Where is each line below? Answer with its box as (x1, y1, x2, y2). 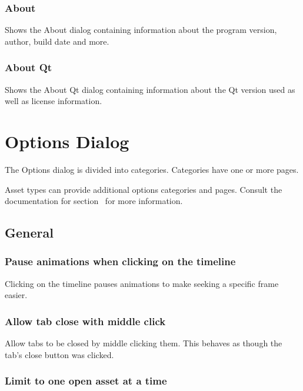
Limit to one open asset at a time (5, 373, 167, 388)
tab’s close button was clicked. (5, 348, 114, 360)
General (5, 223, 54, 242)
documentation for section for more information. (5, 195, 183, 207)
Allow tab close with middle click (5, 313, 166, 328)
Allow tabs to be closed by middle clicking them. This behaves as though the (5, 337, 282, 349)
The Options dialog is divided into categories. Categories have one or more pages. (5, 163, 299, 175)
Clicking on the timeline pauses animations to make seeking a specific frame (5, 277, 279, 289)
